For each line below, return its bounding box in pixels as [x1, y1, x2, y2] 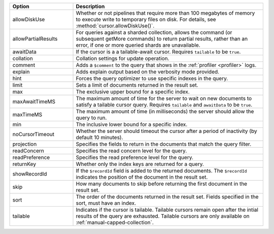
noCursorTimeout [12, 131, 54, 138]
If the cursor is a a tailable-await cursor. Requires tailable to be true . [76, 48, 241, 55]
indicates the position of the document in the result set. [76, 174, 208, 180]
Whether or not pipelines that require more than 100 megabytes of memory [76, 10, 255, 16]
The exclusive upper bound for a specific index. [76, 88, 190, 95]
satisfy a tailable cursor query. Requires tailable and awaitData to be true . [76, 102, 253, 108]
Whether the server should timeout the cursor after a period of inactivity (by [76, 127, 257, 135]
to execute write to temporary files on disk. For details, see [76, 16, 216, 23]
